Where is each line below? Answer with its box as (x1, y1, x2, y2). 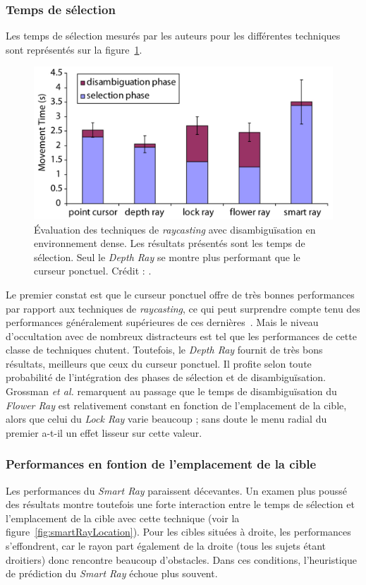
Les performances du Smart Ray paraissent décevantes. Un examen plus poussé (6, 483, 348, 497)
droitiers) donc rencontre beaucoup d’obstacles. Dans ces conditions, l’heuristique (6, 552, 357, 567)
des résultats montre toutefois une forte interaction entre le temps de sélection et (6, 497, 355, 512)
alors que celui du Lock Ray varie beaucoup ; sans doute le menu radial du (6, 411, 327, 426)
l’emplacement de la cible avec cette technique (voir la (6, 510, 240, 525)
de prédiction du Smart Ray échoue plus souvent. (6, 566, 218, 581)
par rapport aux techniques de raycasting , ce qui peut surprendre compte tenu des (6, 301, 360, 315)
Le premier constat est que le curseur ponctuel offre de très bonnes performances (6, 287, 355, 301)
